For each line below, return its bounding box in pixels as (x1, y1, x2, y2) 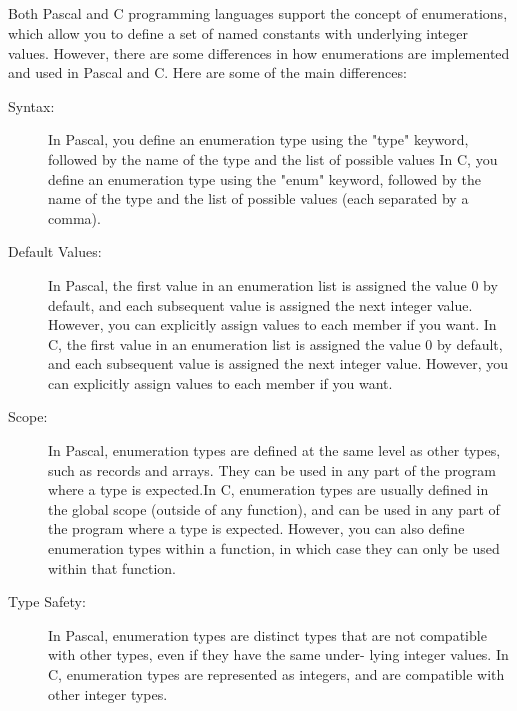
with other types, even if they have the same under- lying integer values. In (48, 644, 509, 665)
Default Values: (8, 241, 102, 262)
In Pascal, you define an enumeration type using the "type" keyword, (48, 129, 469, 150)
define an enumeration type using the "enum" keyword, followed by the (48, 168, 481, 189)
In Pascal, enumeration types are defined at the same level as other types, (48, 440, 501, 461)
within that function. (48, 557, 176, 578)
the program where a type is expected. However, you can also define (48, 518, 465, 539)
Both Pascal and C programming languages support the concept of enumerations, (8, 3, 508, 24)
